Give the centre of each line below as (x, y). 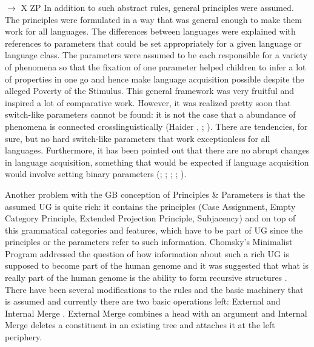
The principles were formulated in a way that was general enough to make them (153, 19)
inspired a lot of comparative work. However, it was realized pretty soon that (148, 102)
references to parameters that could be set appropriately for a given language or (153, 43)
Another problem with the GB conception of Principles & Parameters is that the (155, 194)
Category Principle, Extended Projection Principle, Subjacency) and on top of (150, 218)
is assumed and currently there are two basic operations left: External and (143, 301)
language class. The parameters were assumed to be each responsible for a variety (156, 55)
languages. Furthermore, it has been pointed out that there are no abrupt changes (157, 150)
